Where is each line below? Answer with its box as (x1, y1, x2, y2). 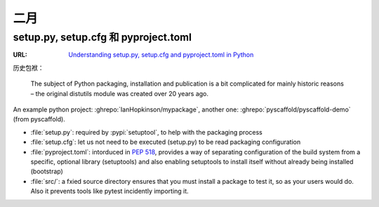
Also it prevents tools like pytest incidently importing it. (30, 187, 189, 196)
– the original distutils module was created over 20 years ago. (30, 89, 209, 98)
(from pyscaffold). (13, 115, 66, 123)
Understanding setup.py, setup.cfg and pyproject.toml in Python (68, 51, 254, 59)
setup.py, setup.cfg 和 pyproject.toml (13, 31, 192, 44)
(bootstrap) (30, 167, 63, 175)
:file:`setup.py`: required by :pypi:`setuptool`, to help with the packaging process (30, 128, 262, 136)
